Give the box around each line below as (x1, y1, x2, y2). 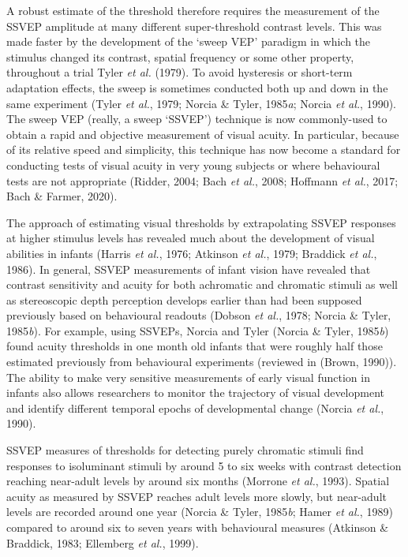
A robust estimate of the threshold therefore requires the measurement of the (6, 2, 380, 18)
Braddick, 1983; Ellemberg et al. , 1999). (6, 534, 199, 551)
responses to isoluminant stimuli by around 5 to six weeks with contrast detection (6, 457, 402, 473)
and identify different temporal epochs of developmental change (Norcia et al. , (6, 399, 384, 416)
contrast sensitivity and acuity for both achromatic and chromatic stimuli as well (6, 276, 398, 293)
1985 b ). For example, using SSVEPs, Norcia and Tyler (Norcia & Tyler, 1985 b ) (6, 322, 389, 338)
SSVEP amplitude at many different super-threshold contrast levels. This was (6, 17, 382, 34)
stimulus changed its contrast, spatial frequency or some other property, (6, 48, 354, 65)
